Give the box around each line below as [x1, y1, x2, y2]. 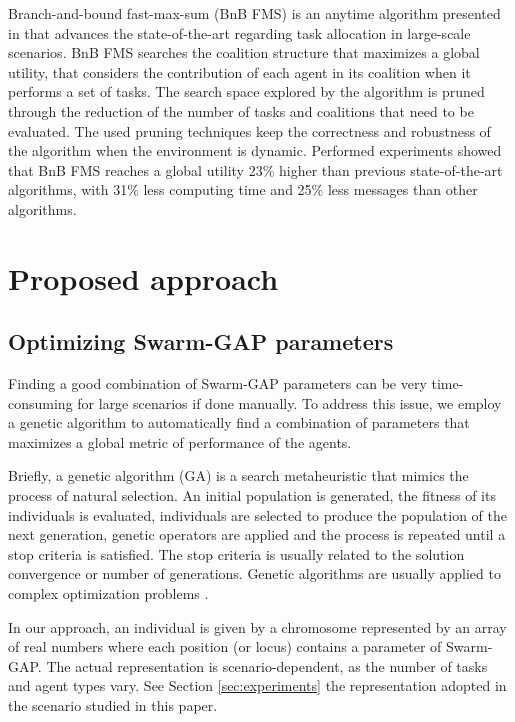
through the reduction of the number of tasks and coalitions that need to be [8, 100, 474, 121]
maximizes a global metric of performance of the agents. [8, 431, 352, 452]
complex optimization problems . [8, 583, 209, 604]
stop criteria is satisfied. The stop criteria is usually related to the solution [8, 543, 465, 564]
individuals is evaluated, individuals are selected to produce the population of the [8, 504, 507, 525]
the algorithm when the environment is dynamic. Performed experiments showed [8, 140, 502, 161]
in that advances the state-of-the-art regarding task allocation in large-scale [8, 22, 471, 43]
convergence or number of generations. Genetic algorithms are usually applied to [8, 563, 501, 584]
